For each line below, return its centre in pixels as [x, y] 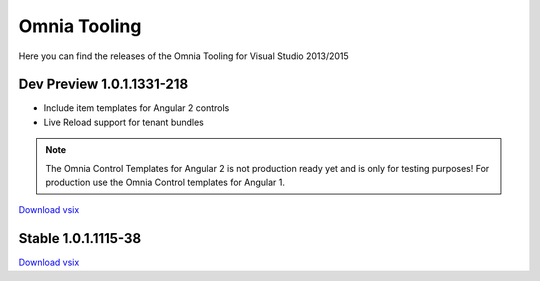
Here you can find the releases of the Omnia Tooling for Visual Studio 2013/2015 [183, 56]
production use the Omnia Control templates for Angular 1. [165, 182]
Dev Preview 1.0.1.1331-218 [103, 84]
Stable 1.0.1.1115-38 [80, 238]
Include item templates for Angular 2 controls [136, 108]
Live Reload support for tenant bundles [124, 122]
